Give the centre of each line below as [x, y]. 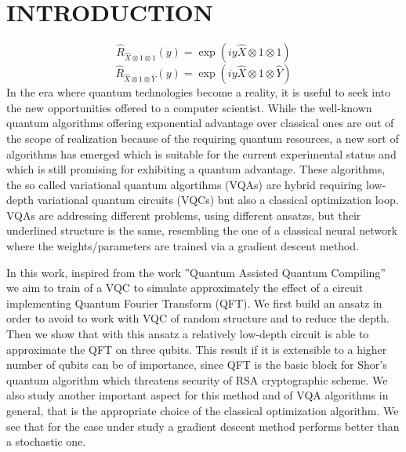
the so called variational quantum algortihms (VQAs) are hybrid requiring [185, 184]
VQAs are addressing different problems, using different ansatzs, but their [184, 215]
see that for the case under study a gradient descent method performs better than [203, 426]
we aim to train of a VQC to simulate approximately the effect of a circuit [185, 288]
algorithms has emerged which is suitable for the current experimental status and [201, 153]
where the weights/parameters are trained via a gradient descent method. [183, 246]
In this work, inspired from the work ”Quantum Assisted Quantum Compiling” [196, 272]
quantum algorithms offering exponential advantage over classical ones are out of [200, 123]
